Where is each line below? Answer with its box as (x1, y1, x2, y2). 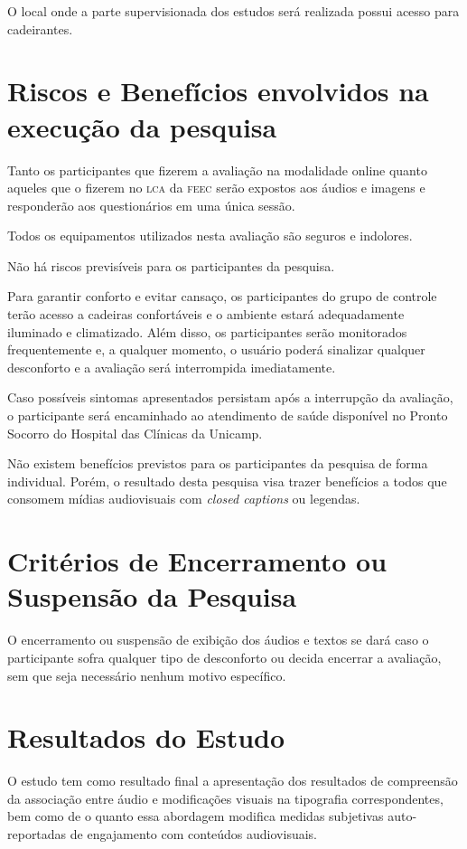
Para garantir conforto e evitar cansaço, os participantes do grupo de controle (7, 287, 437, 306)
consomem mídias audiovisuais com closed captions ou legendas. (7, 489, 360, 508)
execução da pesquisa (7, 108, 277, 145)
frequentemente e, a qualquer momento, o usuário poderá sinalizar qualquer (7, 340, 425, 359)
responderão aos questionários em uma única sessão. (7, 195, 295, 214)
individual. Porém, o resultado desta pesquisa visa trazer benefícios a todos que (7, 471, 447, 490)
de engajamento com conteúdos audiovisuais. (70, 825, 317, 843)
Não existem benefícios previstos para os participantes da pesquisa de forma (7, 454, 428, 473)
